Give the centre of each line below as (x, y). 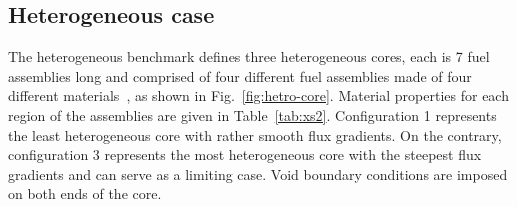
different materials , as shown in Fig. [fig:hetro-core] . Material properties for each (258, 95)
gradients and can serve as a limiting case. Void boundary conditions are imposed (258, 173)
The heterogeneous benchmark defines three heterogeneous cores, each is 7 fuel (249, 56)
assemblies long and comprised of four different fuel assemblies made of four (240, 75)
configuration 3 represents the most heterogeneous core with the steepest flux (245, 154)
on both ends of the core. (85, 193)
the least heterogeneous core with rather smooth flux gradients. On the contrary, (255, 134)
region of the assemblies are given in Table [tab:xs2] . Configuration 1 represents (252, 114)
